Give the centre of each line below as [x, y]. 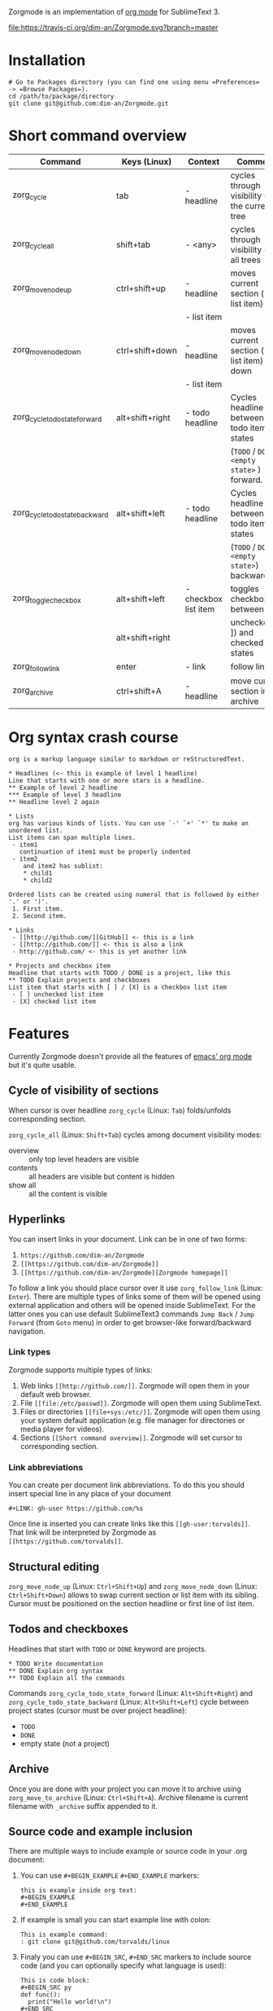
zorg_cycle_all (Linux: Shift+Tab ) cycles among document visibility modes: [135, 1135]
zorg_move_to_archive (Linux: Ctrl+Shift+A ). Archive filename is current [128, 1797]
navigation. [27, 1331]
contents [23, 1167]
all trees [246, 260]
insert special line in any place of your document [90, 1494]
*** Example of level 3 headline [65, 795]
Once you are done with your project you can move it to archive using [125, 1789]
